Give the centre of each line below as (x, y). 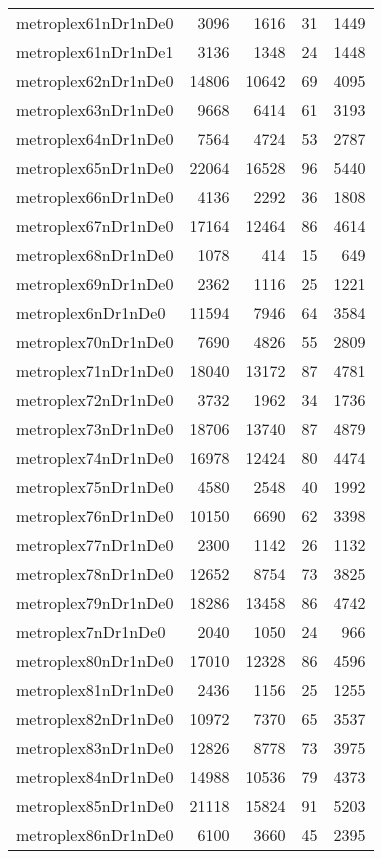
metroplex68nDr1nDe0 (95, 254)
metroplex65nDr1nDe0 (95, 167)
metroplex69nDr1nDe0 (95, 283)
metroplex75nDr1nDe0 (95, 486)
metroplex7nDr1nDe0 (91, 631)
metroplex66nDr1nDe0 (95, 196)
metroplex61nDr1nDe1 (95, 51)
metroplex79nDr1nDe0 (95, 602)
